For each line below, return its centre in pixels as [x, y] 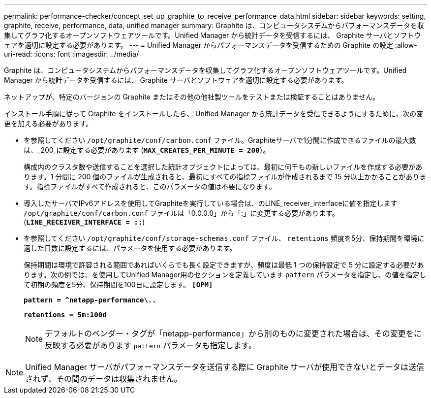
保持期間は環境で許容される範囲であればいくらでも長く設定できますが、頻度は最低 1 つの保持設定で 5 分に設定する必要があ [224, 265]
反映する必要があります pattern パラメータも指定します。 [151, 345]
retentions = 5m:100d [65, 315]
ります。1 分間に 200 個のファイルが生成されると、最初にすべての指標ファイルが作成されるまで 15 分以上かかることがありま [225, 177]
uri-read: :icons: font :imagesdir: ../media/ [71, 54]
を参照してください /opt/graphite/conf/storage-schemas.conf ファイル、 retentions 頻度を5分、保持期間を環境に [224, 238]
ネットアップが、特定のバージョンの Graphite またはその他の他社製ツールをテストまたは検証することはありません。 [192, 97]
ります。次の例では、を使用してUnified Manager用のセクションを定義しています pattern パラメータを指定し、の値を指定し [225, 275]
